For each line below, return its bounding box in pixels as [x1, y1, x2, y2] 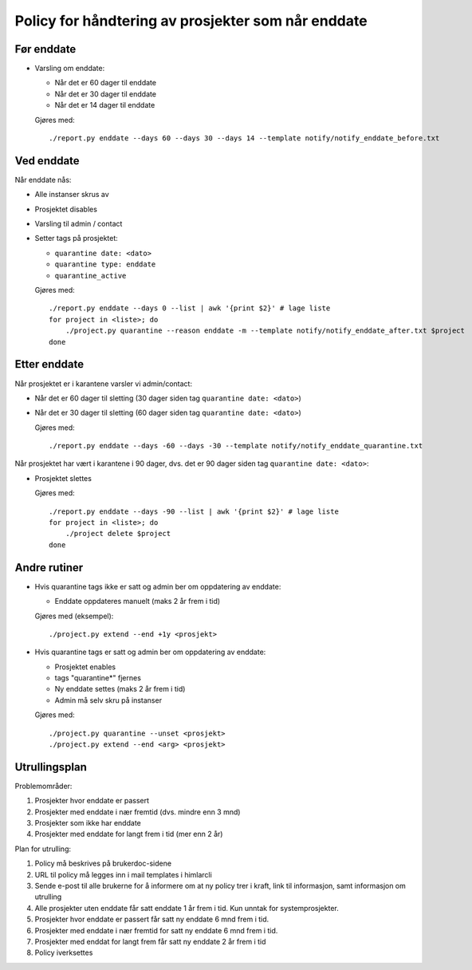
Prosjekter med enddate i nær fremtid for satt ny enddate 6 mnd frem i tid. [34, 925, 278, 935]
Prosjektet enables [54, 662, 116, 672]
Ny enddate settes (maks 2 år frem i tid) [54, 684, 186, 694]
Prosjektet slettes [34, 473, 92, 483]
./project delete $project [65, 529, 171, 538]
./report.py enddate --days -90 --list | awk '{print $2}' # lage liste [49, 507, 339, 516]
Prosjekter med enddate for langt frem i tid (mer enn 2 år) [34, 830, 223, 839]
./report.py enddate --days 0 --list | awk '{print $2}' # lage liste [49, 304, 331, 313]
